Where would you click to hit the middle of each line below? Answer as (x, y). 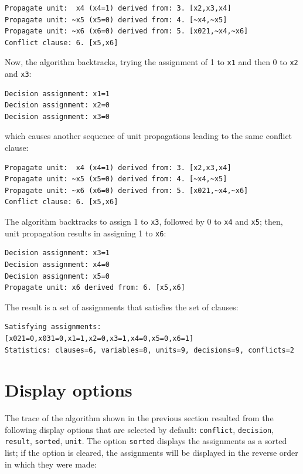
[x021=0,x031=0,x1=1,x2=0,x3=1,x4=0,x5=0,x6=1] (99, 338)
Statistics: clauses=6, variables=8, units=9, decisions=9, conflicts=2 (149, 350)
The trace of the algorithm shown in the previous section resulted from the (139, 418)
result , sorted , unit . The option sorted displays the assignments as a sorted (146, 441)
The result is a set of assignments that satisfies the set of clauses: (122, 307)
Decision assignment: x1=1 (57, 94)
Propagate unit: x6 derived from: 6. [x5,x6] (95, 288)
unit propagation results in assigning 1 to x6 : (86, 233)
